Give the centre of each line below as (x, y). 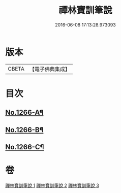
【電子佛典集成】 (50, 69)
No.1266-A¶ (24, 112)
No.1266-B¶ (24, 130)
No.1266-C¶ (25, 147)
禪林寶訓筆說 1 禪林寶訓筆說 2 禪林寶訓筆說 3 (52, 185)
